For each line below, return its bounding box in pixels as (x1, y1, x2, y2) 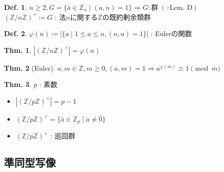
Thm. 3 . (4, 79, 32, 89)
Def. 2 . (4, 28, 27, 39)
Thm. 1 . (4, 44, 32, 55)
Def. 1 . (4, 2, 27, 12)
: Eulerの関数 (150, 28, 192, 39)
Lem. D (169, 4, 192, 11)
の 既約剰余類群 (102, 11, 151, 22)
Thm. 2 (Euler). (4, 62, 55, 73)
